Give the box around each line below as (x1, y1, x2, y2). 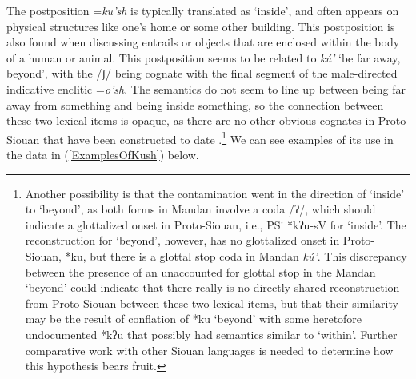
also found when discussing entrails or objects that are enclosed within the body (6, 34, 400, 50)
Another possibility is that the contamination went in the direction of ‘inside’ (25, 185, 405, 201)
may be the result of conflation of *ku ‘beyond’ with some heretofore (25, 310, 362, 327)
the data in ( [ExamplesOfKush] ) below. (6, 146, 199, 162)
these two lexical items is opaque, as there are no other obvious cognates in (6, 112, 375, 129)
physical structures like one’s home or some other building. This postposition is (6, 18, 395, 34)
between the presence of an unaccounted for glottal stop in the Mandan (25, 263, 376, 280)
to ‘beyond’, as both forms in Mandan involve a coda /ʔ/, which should (25, 201, 376, 217)
